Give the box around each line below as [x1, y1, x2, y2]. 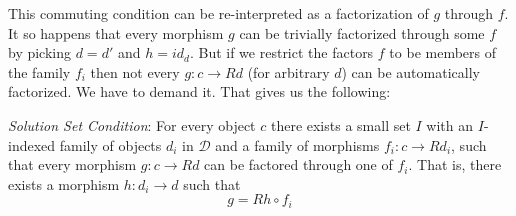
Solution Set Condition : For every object [8, 114, 256, 135]
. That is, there [408, 154, 502, 175]
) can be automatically [341, 61, 480, 82]
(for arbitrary [247, 61, 330, 82]
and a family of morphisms [215, 134, 380, 155]
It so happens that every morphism [8, 22, 224, 43]
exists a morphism [8, 173, 120, 194]
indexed [8, 134, 56, 155]
